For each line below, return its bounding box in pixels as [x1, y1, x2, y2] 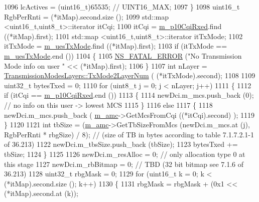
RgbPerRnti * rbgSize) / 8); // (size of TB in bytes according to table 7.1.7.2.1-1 [4, 129, 254, 139]
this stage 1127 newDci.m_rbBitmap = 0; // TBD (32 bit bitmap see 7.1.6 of [4, 158, 244, 169]
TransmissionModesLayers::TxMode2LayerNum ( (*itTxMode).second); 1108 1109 [4, 70, 255, 81]
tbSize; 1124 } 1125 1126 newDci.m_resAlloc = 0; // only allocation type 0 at [4, 148, 245, 159]
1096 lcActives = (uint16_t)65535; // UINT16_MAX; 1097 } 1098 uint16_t [4, 2, 240, 12]
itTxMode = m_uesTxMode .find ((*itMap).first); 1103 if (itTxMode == [4, 41, 227, 51]
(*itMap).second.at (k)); [4, 188, 78, 198]
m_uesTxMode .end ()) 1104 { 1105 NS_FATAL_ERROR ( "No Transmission [4, 50, 242, 61]
